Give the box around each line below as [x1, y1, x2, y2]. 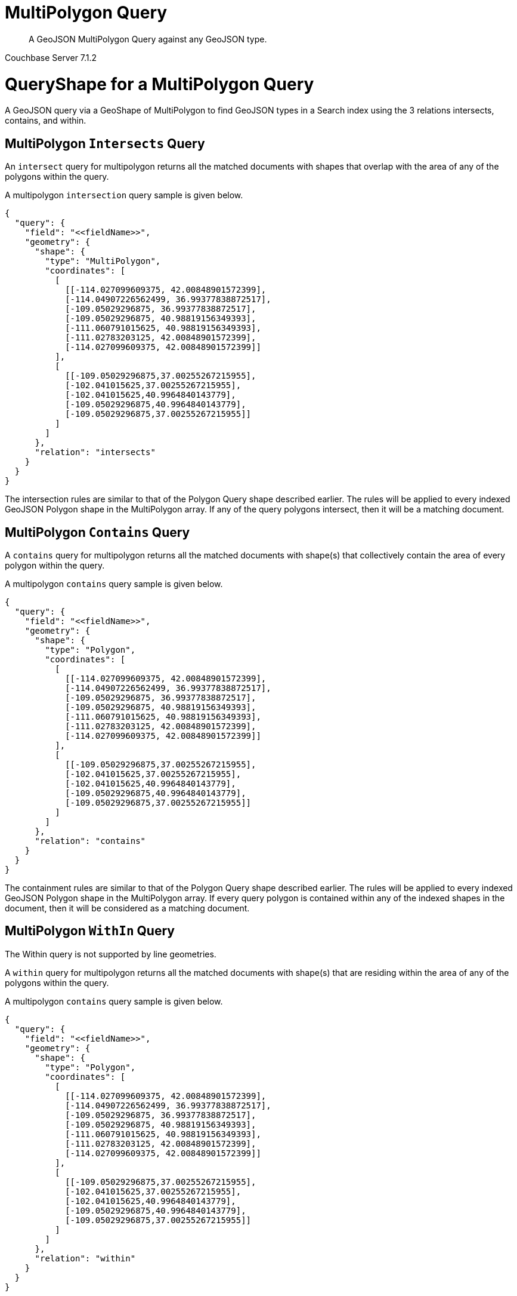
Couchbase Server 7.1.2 [5, 52, 97, 63]
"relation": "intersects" [35, 447, 156, 457]
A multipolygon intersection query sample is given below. [5, 190, 243, 201]
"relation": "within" [35, 1253, 136, 1263]
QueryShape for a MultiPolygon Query [5, 73, 314, 94]
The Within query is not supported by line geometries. [5, 948, 216, 959]
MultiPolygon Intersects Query [5, 136, 205, 151]
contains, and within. [5, 115, 86, 126]
